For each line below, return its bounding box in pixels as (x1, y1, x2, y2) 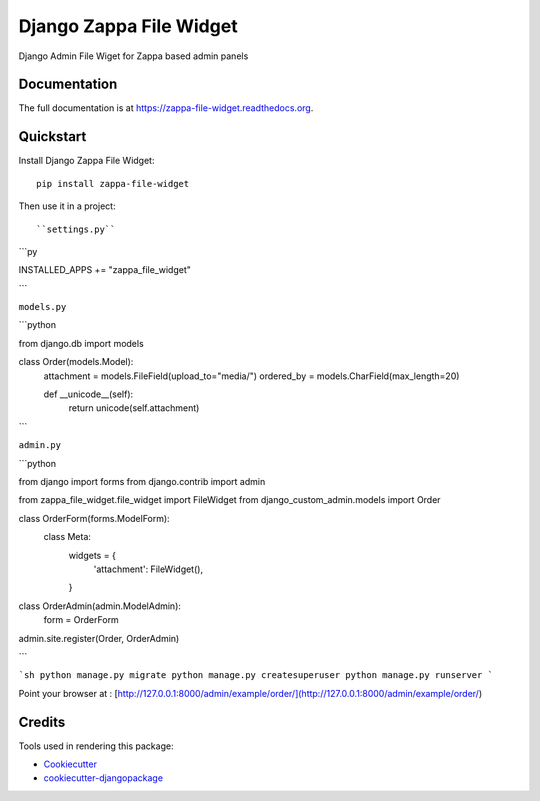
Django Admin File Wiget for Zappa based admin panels (18, 50, 249, 62)
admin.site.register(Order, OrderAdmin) (18, 632, 180, 644)
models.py (18, 301, 67, 313)
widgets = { (68, 549, 117, 561)
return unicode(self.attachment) (68, 402, 200, 414)
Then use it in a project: (18, 200, 116, 212)
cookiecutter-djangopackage (43, 772, 164, 784)
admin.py (18, 440, 62, 451)
